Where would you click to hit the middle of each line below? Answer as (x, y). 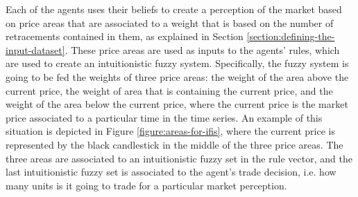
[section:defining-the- (291, 36)
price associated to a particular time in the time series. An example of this (164, 117)
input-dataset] (35, 49)
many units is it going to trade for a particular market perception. (146, 185)
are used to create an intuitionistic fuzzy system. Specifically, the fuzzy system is (177, 63)
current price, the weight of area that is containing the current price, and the (169, 90)
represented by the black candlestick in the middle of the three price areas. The (174, 144)
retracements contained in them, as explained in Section (125, 36)
